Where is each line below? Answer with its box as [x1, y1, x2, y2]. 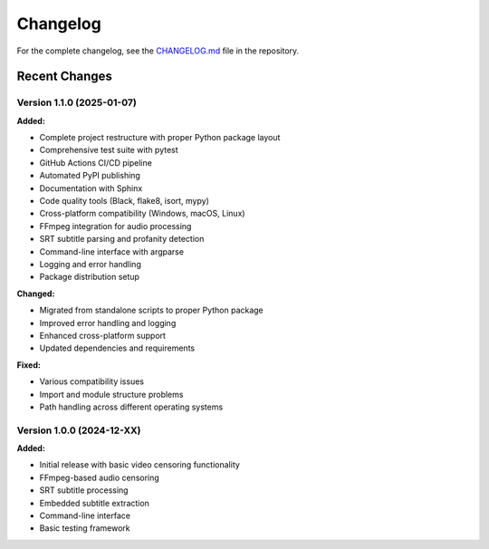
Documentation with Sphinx [39, 182, 143, 194]
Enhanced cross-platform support [39, 330, 167, 341]
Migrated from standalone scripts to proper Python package [39, 304, 264, 316]
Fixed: [16, 359, 41, 371]
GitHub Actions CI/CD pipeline [39, 157, 153, 168]
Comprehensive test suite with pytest [39, 145, 178, 156]
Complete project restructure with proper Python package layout [39, 132, 281, 143]
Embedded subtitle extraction [39, 497, 149, 508]
